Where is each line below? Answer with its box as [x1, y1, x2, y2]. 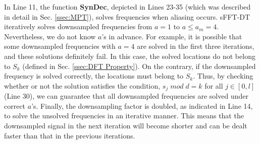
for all [204, 80, 223, 91]
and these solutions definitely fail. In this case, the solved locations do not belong [4, 50, 255, 61]
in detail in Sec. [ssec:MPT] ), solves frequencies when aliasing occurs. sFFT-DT [4, 11, 250, 22]
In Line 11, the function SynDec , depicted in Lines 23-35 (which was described [4, 2, 251, 12]
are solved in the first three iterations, [137, 41, 254, 51]
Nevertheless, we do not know [4, 31, 96, 41]
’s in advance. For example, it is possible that [101, 31, 242, 41]
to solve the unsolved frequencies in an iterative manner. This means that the [4, 110, 244, 121]
